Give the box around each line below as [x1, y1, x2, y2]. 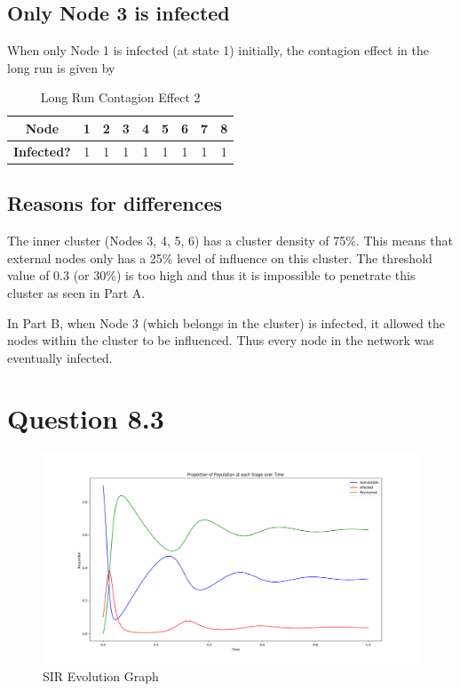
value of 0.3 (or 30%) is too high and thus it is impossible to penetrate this [7, 266, 416, 285]
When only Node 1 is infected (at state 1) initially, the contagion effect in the [7, 41, 429, 60]
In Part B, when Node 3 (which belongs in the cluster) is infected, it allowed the [7, 313, 446, 332]
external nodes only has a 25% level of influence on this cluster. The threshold [7, 248, 432, 267]
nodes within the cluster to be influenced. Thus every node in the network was [7, 331, 434, 350]
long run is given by [7, 58, 115, 76]
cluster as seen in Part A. [7, 283, 146, 301]
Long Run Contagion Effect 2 [40, 88, 201, 107]
